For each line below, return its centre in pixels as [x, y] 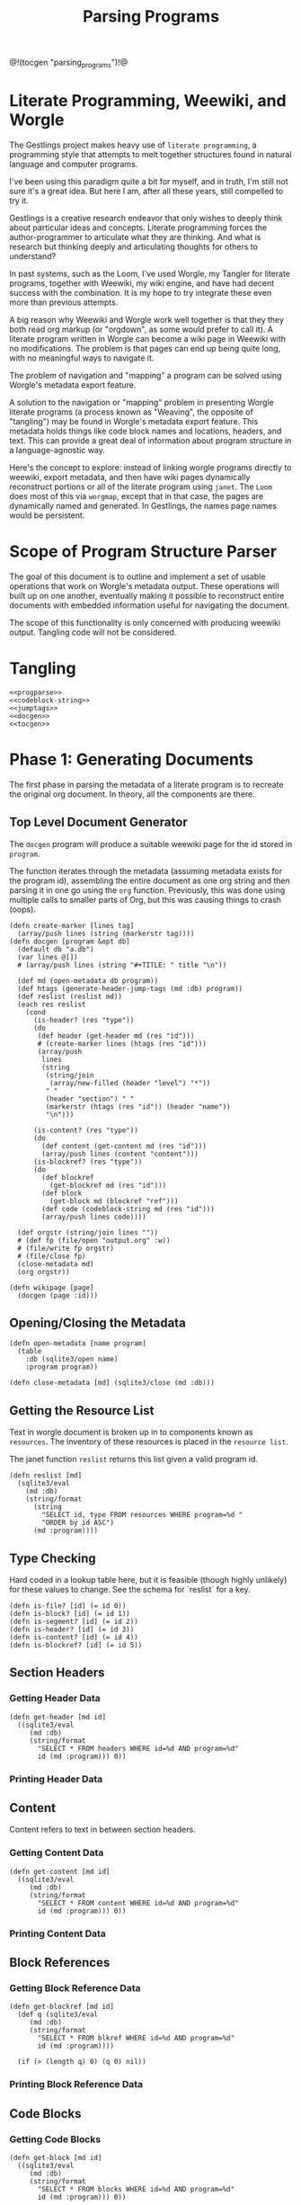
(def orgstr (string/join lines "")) [88, 1232]
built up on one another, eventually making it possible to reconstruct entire [147, 595]
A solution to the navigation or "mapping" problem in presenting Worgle [142, 402]
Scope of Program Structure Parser [143, 552]
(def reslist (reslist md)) [70, 996]
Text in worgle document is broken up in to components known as [131, 1433]
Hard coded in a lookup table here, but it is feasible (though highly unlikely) [148, 1579]
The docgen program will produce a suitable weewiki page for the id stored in [151, 844]
